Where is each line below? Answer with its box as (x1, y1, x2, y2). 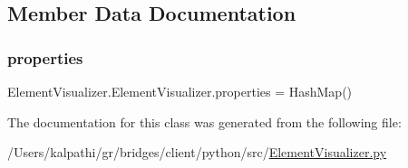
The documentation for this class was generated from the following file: (7, 112, 402, 131)
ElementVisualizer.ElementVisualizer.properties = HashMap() (7, 82, 353, 100)
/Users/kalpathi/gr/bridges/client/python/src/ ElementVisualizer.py (7, 143, 387, 162)
